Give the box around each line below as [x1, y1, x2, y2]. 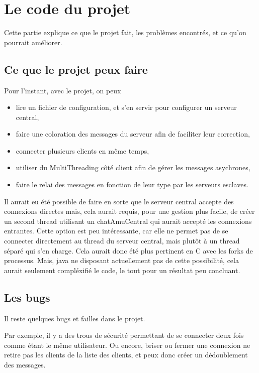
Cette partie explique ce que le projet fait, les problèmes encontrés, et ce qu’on [4, 27, 246, 38]
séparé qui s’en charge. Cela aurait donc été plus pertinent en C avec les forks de [4, 245, 253, 256]
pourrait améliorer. [4, 37, 62, 47]
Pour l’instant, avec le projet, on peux [4, 85, 121, 95]
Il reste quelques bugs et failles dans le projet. [4, 313, 145, 323]
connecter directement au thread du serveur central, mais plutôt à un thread [4, 235, 240, 246]
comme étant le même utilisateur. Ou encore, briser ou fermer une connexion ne [4, 339, 250, 350]
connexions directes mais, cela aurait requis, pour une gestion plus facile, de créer [4, 206, 255, 216]
